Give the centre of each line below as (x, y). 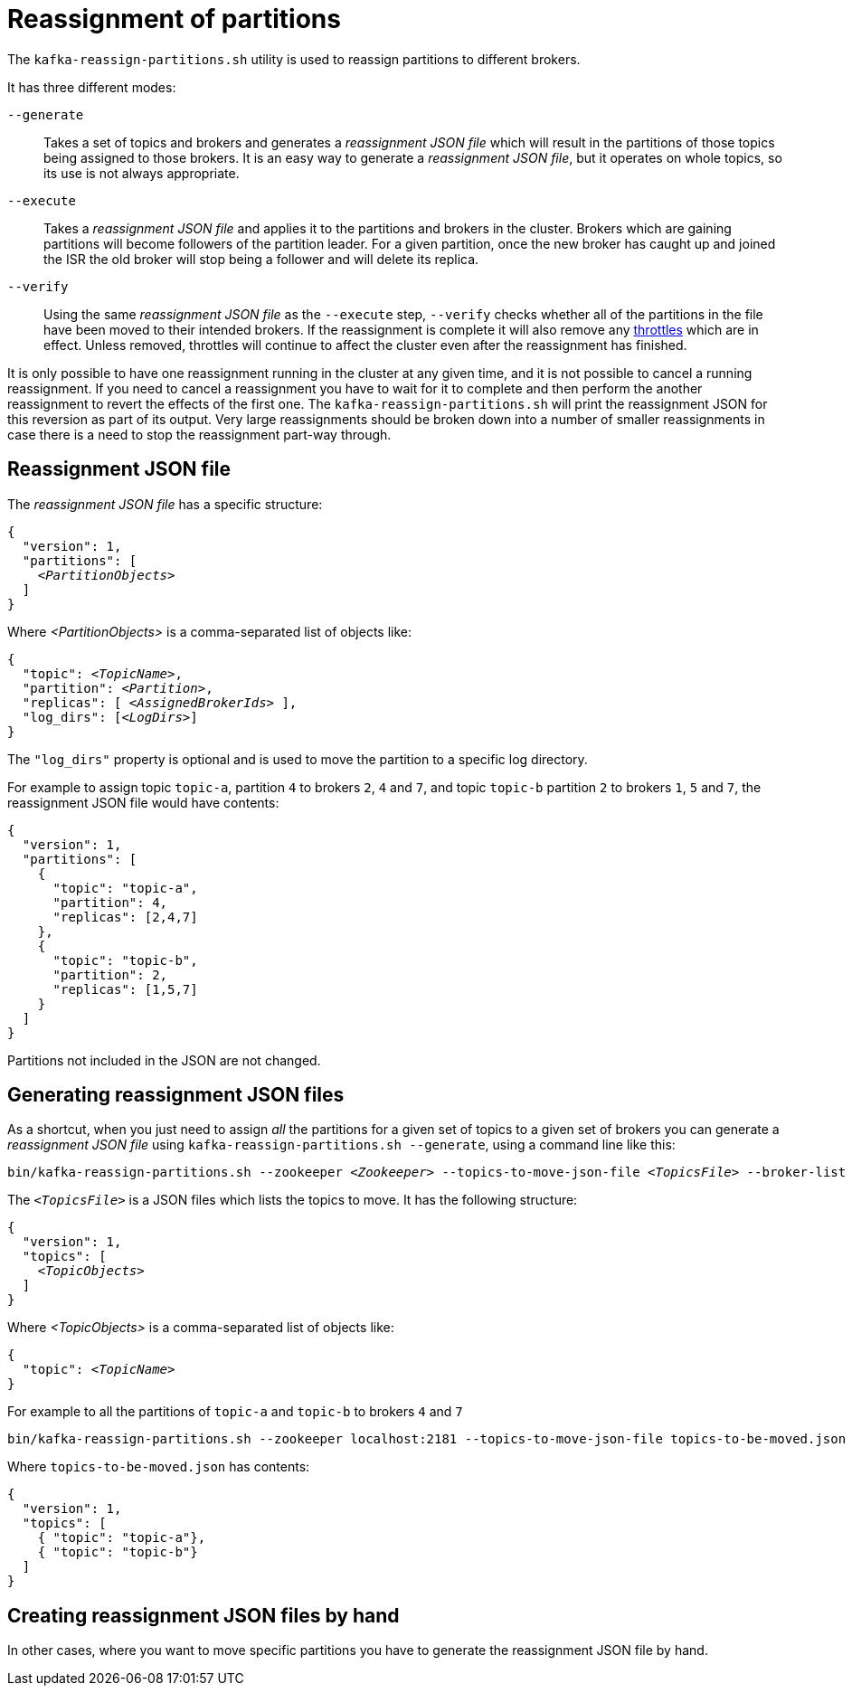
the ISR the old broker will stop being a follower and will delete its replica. (261, 259)
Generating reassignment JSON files (176, 1095)
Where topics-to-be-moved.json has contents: (159, 1467)
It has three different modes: (92, 87)
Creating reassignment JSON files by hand (204, 1615)
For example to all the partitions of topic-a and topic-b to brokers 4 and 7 (235, 1412)
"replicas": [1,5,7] (125, 989)
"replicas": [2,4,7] (125, 917)
